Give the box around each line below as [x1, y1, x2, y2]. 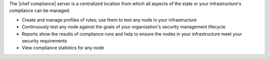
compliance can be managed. [9, 7, 70, 13]
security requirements [21, 37, 67, 43]
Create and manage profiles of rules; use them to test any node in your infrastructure [21, 16, 197, 22]
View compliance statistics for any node [21, 45, 104, 51]
